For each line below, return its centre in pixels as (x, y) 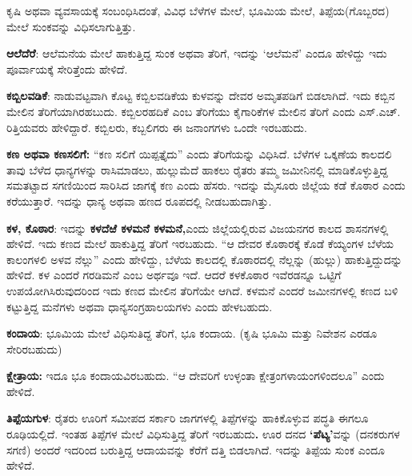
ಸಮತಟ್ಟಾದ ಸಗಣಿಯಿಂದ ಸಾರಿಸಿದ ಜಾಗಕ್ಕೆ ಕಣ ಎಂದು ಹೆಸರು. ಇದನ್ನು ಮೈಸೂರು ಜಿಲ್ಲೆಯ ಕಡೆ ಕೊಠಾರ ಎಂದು (206, 185)
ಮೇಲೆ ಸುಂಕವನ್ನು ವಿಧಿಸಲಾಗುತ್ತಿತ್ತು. (71, 26)
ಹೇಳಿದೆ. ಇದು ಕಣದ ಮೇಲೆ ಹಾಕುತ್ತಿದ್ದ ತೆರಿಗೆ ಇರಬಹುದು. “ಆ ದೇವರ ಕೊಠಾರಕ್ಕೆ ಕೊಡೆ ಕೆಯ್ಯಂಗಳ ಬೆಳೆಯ (200, 244)
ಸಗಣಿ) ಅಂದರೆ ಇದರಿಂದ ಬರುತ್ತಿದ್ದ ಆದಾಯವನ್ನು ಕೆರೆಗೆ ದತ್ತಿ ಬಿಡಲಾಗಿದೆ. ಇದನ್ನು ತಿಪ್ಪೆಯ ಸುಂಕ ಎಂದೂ (196, 449)
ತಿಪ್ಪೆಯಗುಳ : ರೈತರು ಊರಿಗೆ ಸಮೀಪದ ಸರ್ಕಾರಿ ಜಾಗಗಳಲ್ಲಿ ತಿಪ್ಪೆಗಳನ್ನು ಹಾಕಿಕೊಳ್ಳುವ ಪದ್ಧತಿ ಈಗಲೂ (188, 418)
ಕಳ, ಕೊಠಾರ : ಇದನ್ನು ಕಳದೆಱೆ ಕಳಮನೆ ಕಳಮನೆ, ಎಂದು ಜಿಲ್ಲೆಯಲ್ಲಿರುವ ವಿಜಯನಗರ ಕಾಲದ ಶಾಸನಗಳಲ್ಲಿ (198, 228)
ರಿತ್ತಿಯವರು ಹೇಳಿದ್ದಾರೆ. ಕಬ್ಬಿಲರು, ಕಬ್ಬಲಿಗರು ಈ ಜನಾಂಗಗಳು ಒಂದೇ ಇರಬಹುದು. (157, 127)
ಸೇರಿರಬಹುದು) (34, 348)
